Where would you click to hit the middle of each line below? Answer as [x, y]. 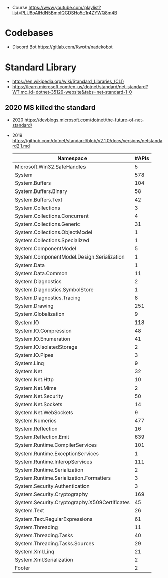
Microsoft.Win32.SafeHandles [50, 167]
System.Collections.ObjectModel [53, 232]
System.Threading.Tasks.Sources [54, 543]
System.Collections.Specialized [52, 240]
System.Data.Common [41, 273]
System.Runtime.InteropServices [53, 462]
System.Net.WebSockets [44, 412]
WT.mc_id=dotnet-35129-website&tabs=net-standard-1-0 [72, 92]
